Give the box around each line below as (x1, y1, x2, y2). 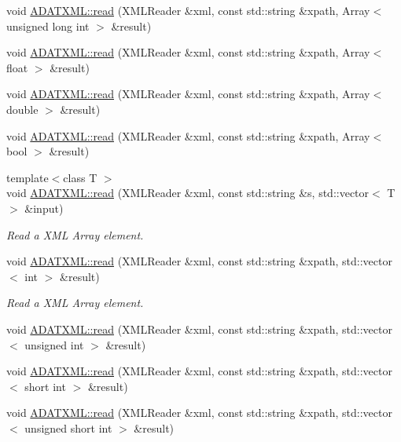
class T (63, 169, 97, 185)
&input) (24, 199, 64, 216)
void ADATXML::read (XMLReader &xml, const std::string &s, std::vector (6, 184, 370, 201)
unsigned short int (24, 419, 112, 436)
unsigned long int (6, 17, 90, 34)
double (6, 100, 39, 117)
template (6, 169, 49, 185)
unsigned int (24, 336, 84, 353)
